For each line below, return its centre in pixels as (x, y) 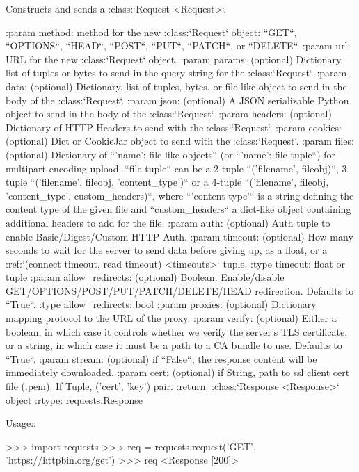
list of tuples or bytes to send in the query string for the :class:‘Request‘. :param (176, 73)
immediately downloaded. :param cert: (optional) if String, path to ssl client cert (178, 372)
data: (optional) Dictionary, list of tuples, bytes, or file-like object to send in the (176, 86)
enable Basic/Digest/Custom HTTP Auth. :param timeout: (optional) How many (179, 236)
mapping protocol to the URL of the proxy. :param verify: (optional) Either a (171, 318)
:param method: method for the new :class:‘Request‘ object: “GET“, (151, 32)
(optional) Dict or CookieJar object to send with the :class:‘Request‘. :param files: (180, 141)
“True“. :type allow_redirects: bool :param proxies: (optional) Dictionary (161, 304)
